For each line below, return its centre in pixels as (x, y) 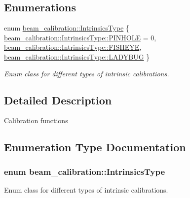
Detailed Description (58, 100)
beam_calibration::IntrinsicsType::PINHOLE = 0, (80, 37)
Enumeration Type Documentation (95, 147)
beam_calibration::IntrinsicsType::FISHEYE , (73, 47)
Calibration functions (36, 120)
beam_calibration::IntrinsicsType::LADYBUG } (77, 56)
